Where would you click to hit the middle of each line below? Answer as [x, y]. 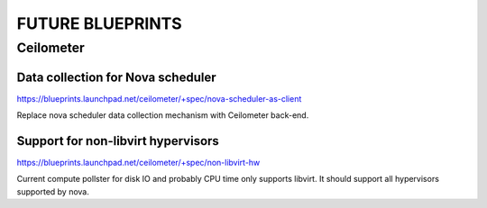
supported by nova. [53, 191]
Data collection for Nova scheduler [116, 77]
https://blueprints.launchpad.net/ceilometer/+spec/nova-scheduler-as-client [159, 98]
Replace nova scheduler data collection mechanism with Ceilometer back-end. [163, 115]
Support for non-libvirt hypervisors [118, 141]
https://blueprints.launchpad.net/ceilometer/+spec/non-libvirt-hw [138, 163]
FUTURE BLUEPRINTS [99, 23]
